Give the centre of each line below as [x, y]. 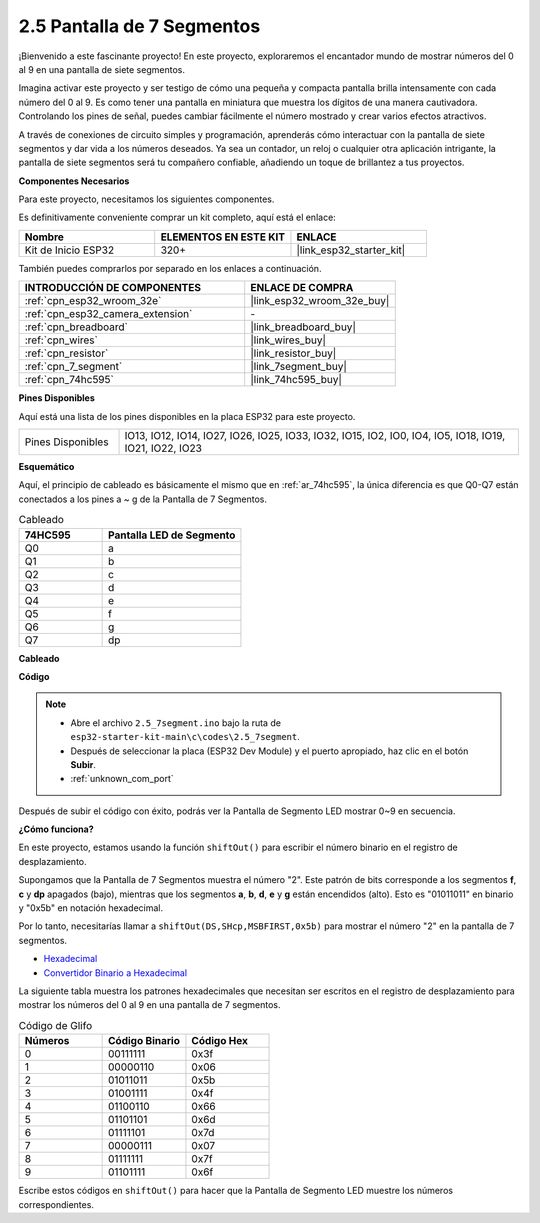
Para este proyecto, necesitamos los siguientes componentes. [146, 199]
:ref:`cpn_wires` [61, 340]
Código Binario [144, 1041]
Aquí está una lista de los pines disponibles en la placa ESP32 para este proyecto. [187, 416]
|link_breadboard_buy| [303, 327]
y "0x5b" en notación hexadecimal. [91, 908]
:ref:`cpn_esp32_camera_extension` [108, 314]
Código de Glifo [55, 1025]
